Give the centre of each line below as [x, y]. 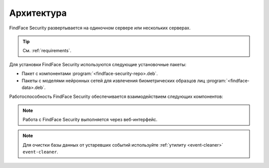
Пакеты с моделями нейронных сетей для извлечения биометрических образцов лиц [113, 81]
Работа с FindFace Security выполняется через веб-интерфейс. [90, 120]
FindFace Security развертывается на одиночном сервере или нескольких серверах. [100, 28]
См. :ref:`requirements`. [47, 51]
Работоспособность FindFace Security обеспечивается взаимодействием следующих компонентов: [116, 96]
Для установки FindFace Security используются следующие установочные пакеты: [98, 64]
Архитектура [38, 13]
